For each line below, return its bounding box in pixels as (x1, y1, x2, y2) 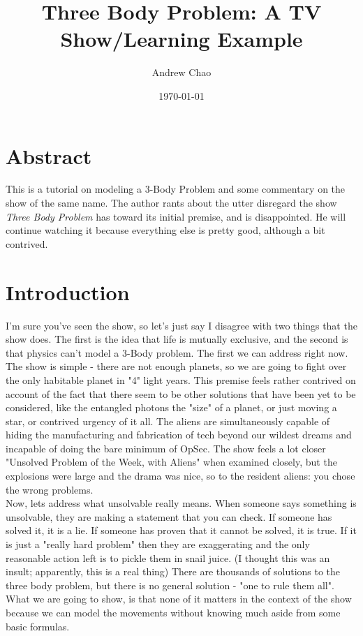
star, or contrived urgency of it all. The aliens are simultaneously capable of (6, 413, 330, 428)
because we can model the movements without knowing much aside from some (6, 605, 341, 619)
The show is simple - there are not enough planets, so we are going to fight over (6, 359, 347, 374)
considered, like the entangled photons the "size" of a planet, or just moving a (6, 400, 337, 415)
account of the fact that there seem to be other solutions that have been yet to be (6, 386, 356, 401)
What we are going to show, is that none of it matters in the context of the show (6, 591, 352, 606)
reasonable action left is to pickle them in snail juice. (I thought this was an (6, 550, 330, 565)
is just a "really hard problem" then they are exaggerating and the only (6, 537, 310, 552)
